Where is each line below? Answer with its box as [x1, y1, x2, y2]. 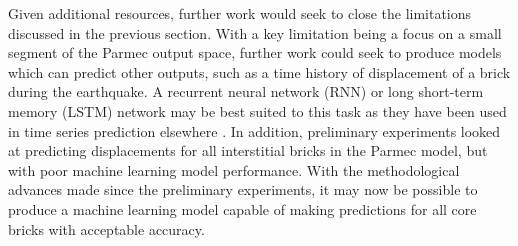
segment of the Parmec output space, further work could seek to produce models [8, 42, 502, 63]
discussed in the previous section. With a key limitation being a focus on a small [8, 22, 502, 43]
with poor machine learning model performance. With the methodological [8, 159, 460, 180]
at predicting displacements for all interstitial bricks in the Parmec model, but [8, 140, 488, 161]
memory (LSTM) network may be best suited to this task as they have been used [8, 100, 507, 121]
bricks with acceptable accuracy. [8, 218, 205, 239]
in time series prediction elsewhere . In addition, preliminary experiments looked [8, 120, 501, 141]
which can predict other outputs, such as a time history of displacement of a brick [8, 61, 511, 82]
